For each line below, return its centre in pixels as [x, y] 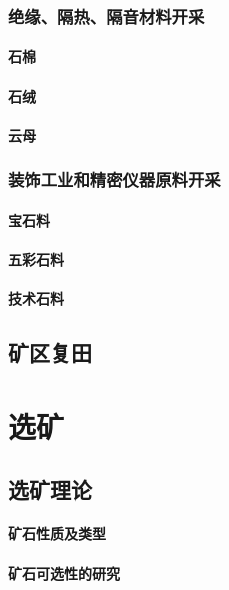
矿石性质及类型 [57, 533]
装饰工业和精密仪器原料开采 [114, 179]
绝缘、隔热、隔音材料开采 [106, 15]
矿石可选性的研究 [64, 572]
